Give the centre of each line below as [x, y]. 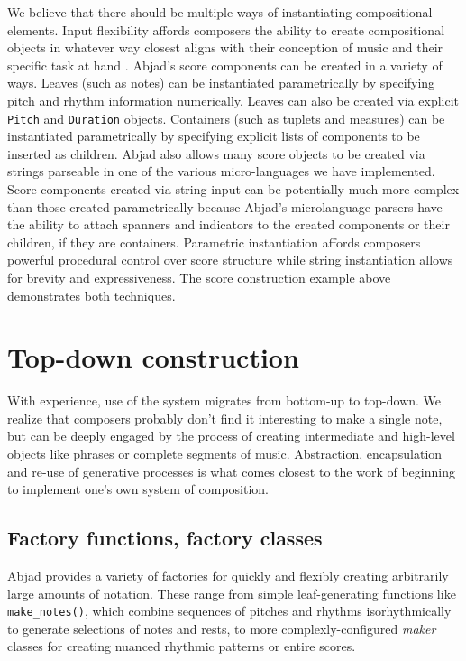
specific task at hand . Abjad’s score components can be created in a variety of [225, 65]
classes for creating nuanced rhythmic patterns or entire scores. [182, 646]
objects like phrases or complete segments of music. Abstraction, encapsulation [225, 454]
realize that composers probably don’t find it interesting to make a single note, [225, 418]
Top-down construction [153, 357]
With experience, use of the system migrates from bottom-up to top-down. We [224, 400]
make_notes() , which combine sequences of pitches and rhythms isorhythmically [229, 611]
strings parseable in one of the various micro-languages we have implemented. [221, 171]
